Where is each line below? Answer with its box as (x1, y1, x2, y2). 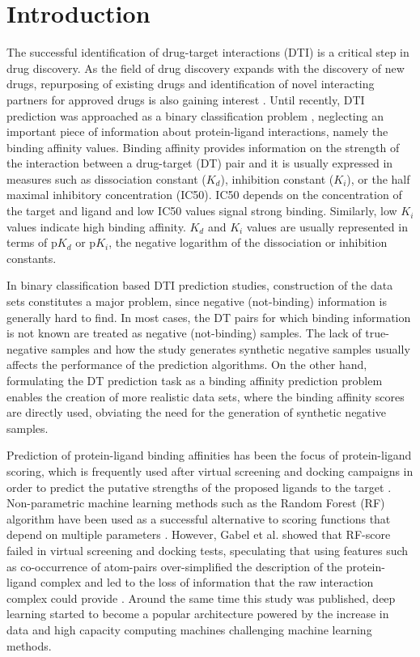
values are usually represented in (246, 218, 408, 235)
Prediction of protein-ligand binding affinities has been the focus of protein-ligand (6, 447, 412, 464)
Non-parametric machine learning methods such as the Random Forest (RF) (6, 494, 385, 511)
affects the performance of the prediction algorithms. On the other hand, (6, 356, 367, 373)
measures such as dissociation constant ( (6, 170, 206, 187)
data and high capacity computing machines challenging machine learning (6, 621, 372, 638)
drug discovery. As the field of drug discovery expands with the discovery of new (6, 59, 405, 76)
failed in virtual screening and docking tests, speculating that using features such (6, 541, 409, 558)
